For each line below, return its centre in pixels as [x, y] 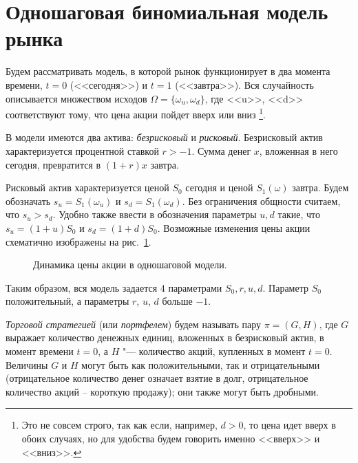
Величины [27, 364]
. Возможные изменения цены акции [234, 227]
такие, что [299, 214]
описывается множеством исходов [76, 98]
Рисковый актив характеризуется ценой [87, 187]
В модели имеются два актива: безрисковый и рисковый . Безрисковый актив [164, 137]
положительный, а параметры [67, 301]
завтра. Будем [320, 187]
